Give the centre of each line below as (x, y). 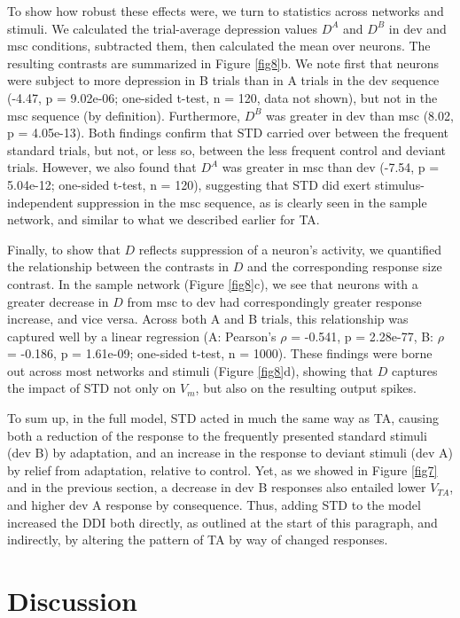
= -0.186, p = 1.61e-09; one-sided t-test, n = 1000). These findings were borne (220, 353)
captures (414, 370)
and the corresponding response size (344, 266)
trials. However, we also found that (102, 167)
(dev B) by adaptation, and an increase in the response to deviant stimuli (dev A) (230, 453)
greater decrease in (58, 301)
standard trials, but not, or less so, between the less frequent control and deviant (227, 149)
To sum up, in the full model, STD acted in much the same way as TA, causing (223, 418)
